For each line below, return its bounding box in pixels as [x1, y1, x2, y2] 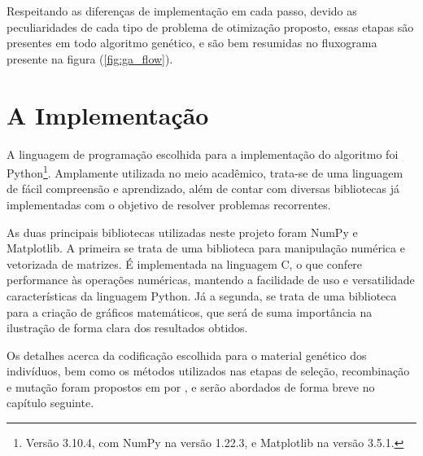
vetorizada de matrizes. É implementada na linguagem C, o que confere [7, 255, 363, 272]
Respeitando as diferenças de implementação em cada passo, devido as [7, 2, 357, 19]
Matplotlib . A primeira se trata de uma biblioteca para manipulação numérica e [7, 239, 405, 256]
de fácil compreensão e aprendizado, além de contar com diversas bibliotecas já [7, 180, 400, 197]
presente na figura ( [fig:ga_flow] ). [7, 50, 173, 67]
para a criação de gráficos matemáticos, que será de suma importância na [7, 303, 373, 320]
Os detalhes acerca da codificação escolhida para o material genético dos [7, 346, 367, 363]
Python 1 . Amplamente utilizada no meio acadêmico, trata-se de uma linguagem [7, 162, 403, 181]
